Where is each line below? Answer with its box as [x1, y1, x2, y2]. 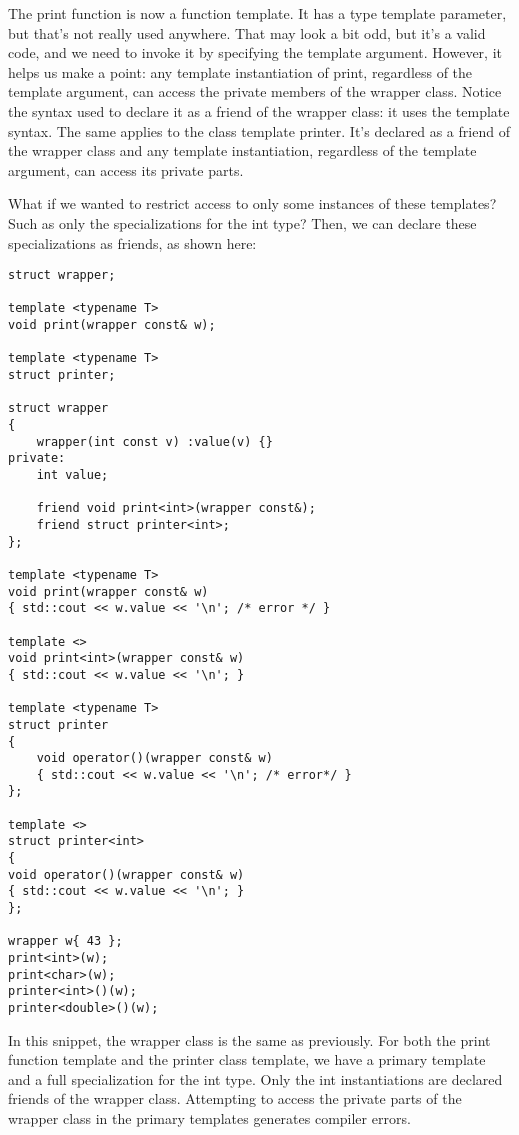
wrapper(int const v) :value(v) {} [36, 434, 273, 449]
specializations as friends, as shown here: [8, 232, 257, 253]
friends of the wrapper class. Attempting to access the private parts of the [8, 1088, 462, 1109]
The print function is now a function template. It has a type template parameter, [8, 3, 507, 23]
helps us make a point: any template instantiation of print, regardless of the [8, 61, 473, 82]
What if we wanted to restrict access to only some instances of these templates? [8, 193, 497, 214]
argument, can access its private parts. [8, 159, 244, 180]
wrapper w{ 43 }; [8, 934, 123, 949]
